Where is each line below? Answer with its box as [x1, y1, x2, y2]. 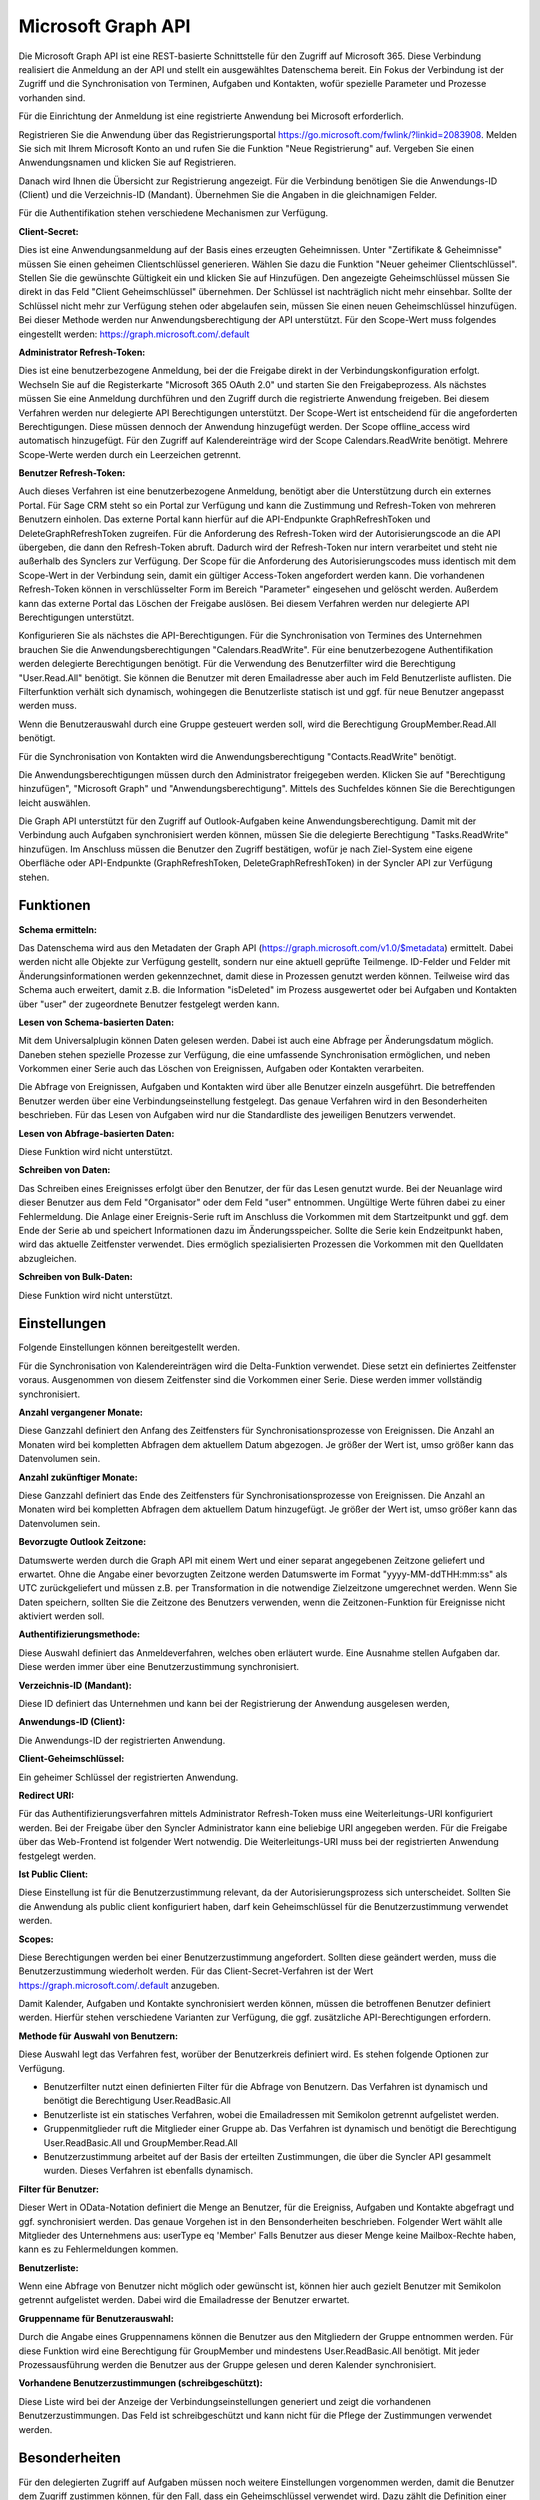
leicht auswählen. [18, 796, 91, 809]
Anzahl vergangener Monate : [18, 1406, 144, 1418]
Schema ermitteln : [18, 923, 97, 935]
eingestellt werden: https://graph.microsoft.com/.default [18, 328, 250, 340]
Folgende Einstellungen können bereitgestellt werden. [18, 1341, 240, 1354]
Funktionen [18, 897, 91, 914]
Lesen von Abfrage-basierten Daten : [18, 1127, 175, 1139]
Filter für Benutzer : [18, 2183, 100, 2195]
